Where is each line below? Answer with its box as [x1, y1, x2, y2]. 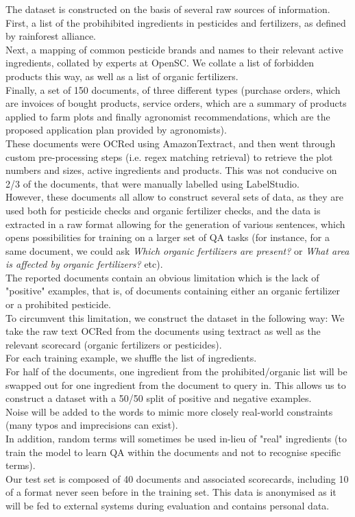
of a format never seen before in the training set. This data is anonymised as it [5, 485, 336, 499]
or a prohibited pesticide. [5, 297, 111, 312]
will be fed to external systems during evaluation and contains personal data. [5, 498, 330, 512]
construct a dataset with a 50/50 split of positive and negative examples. [5, 391, 312, 405]
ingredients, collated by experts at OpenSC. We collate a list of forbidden [5, 55, 314, 70]
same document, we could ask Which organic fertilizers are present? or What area [5, 243, 350, 257]
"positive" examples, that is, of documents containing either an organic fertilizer [5, 283, 341, 298]
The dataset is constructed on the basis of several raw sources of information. [5, 2, 330, 16]
